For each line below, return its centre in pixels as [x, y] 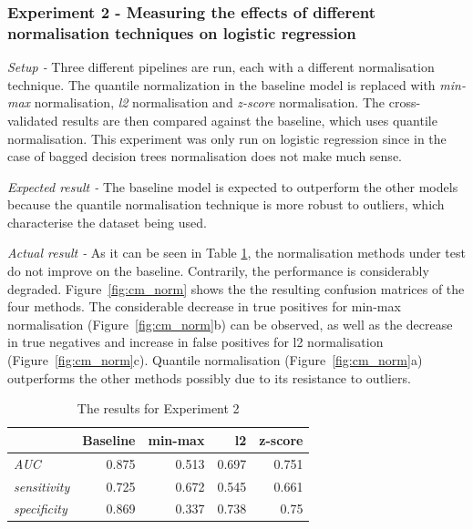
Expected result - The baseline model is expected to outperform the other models [233, 186]
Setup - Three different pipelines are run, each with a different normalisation [221, 67]
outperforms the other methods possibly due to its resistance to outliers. [209, 377]
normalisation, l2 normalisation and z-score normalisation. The [210, 102]
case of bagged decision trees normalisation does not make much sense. [205, 156]
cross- [405, 102]
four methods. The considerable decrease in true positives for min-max [204, 306]
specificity [41, 509]
